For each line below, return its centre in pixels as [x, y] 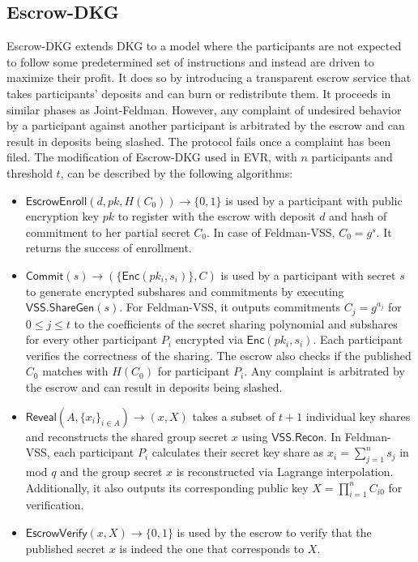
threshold [30, 172]
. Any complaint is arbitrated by [324, 371]
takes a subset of [234, 416]
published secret [65, 548]
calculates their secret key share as [238, 452]
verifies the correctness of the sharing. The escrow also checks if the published [218, 355]
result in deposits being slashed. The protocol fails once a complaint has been [199, 141]
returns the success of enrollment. [109, 248]
